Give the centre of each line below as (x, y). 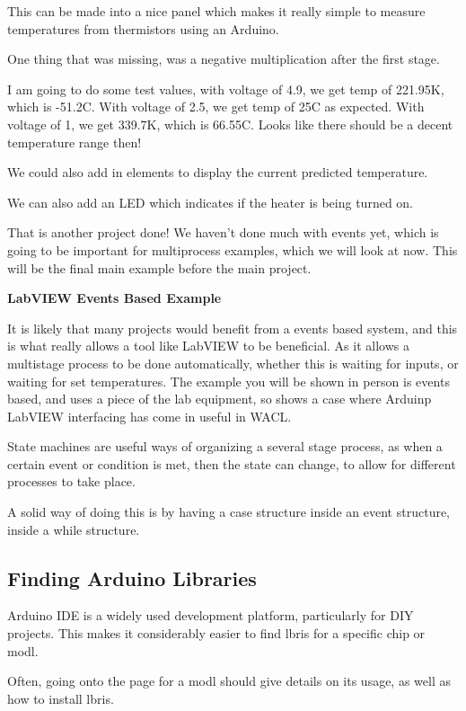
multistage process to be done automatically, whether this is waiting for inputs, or (233, 363)
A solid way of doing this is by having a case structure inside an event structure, (229, 512)
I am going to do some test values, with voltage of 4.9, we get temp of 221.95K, (226, 89)
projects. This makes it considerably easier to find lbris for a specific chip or (216, 633)
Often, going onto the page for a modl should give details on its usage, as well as (229, 681)
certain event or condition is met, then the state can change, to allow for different (232, 463)
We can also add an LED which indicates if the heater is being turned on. (211, 202)
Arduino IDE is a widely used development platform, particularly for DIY (211, 615)
